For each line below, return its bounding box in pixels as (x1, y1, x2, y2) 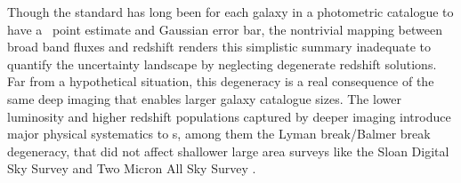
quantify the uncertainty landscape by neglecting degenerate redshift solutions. (7, 54, 437, 73)
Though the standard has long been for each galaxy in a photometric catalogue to (7, 3, 454, 20)
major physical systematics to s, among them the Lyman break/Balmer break (7, 124, 431, 143)
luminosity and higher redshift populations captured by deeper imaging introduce (7, 107, 451, 125)
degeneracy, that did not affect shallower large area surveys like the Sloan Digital (7, 141, 449, 160)
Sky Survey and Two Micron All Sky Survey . (7, 159, 256, 178)
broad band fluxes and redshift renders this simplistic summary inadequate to (7, 37, 431, 56)
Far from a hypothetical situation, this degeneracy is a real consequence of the (7, 72, 434, 91)
